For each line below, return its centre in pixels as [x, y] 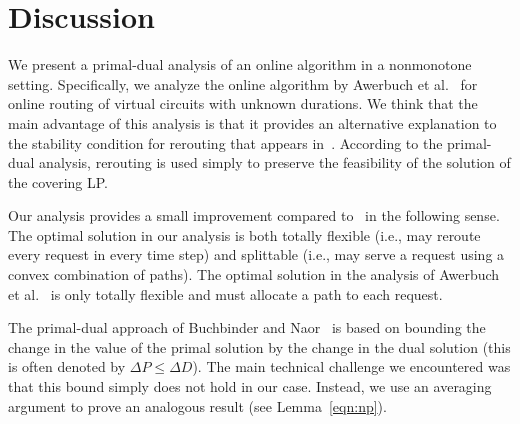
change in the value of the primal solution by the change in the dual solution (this [259, 346]
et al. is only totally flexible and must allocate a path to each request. [225, 293]
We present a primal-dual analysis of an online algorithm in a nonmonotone [240, 64]
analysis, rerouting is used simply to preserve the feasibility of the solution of [275, 162]
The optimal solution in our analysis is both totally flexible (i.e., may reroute [244, 234]
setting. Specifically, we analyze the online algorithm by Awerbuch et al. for [243, 83]
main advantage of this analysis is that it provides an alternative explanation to [252, 122]
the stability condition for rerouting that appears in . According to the [225, 142]
